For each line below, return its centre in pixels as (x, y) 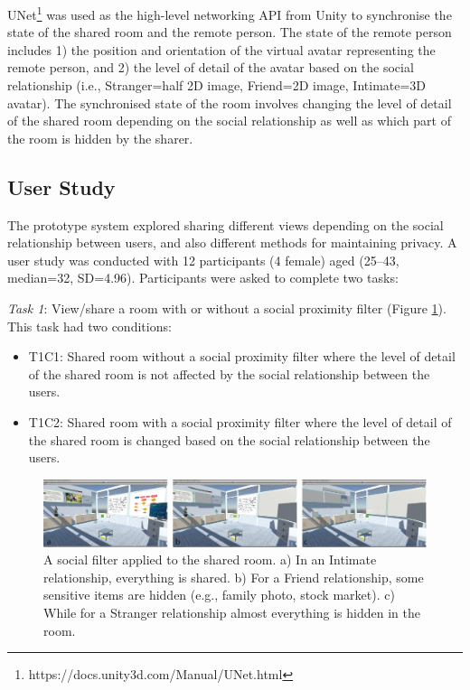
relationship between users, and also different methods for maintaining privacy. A (232, 242)
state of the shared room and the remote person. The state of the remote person (230, 32)
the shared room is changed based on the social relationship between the (229, 439)
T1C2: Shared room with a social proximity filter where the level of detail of (240, 421)
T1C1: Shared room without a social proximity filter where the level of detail (242, 356)
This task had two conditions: (89, 326)
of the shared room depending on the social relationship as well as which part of (229, 121)
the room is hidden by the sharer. (100, 138)
